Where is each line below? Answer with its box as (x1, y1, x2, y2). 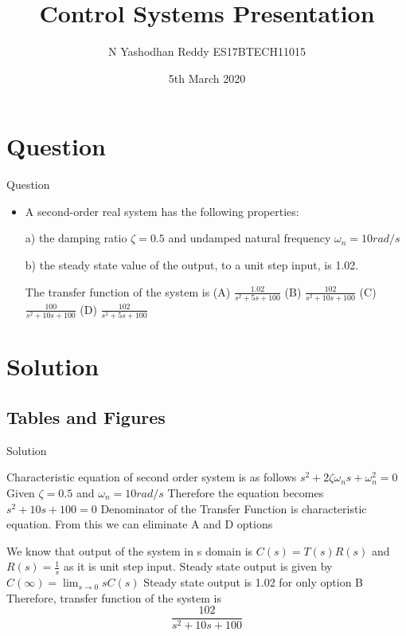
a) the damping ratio (25, 230, 127, 246)
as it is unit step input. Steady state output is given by (63, 558, 333, 575)
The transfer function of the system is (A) (25, 283, 231, 300)
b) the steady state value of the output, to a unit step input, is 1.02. (25, 257, 359, 273)
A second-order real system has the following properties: (25, 202, 299, 219)
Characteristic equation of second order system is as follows (6, 469, 297, 485)
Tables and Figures (6, 405, 166, 430)
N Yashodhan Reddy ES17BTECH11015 (108, 43, 306, 60)
